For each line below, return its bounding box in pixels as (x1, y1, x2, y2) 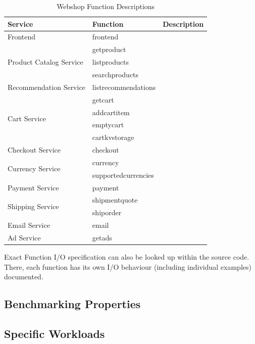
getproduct (92, 44, 126, 55)
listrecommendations (92, 81, 156, 92)
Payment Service (8, 182, 59, 192)
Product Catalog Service (8, 57, 83, 67)
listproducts (92, 57, 129, 67)
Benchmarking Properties (4, 296, 141, 312)
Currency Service (8, 163, 61, 174)
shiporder (92, 207, 122, 218)
